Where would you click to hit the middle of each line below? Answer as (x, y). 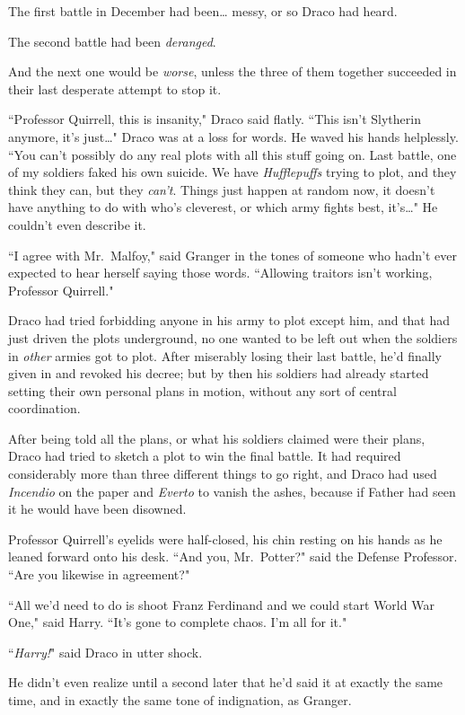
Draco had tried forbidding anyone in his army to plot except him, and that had (229, 320)
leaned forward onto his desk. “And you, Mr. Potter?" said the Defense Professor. (233, 556)
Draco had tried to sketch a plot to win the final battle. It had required (205, 456)
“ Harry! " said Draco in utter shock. (105, 652)
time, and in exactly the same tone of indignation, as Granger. (180, 700)
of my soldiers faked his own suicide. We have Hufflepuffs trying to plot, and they (232, 172)
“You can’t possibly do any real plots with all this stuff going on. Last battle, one (232, 154)
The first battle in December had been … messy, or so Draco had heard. (203, 11)
